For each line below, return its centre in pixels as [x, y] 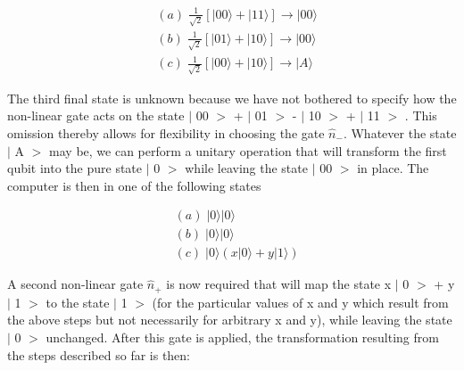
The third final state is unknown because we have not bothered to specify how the [232, 98]
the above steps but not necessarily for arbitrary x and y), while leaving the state [230, 320]
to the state [78, 302]
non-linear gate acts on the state [96, 115]
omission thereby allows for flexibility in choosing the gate [166, 132]
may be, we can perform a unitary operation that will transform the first [248, 150]
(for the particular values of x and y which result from [300, 302]
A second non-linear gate [75, 284]
